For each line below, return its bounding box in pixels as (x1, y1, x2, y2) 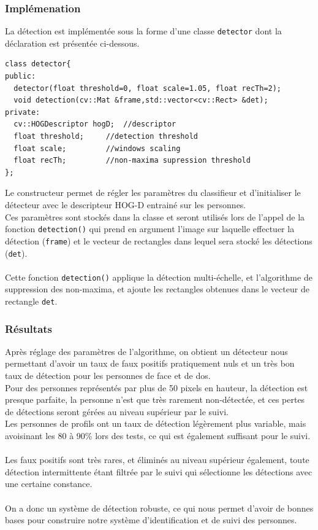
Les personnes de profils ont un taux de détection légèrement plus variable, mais (5, 417, 306, 430)
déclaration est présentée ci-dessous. (5, 36, 140, 49)
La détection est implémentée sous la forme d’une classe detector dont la (5, 25, 282, 37)
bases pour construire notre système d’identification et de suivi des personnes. (5, 513, 297, 526)
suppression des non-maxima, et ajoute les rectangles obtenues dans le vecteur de (5, 283, 309, 295)
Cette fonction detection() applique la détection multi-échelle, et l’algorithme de (5, 270, 312, 283)
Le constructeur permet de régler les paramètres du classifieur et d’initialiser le (5, 186, 301, 199)
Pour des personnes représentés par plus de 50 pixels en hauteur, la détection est (5, 381, 308, 394)
